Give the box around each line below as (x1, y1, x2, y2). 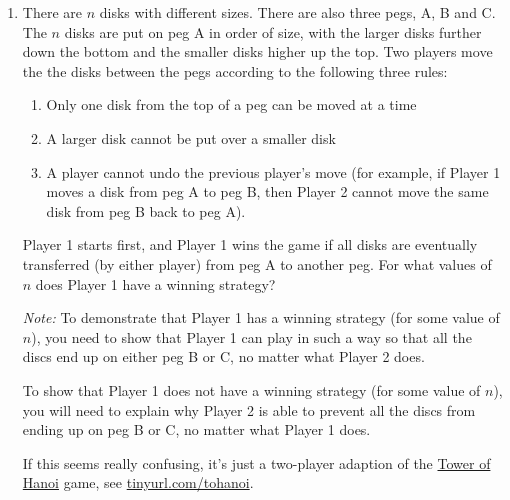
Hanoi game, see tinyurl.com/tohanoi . (22, 472, 254, 493)
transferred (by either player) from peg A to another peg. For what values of (22, 253, 492, 274)
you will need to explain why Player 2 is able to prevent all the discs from (22, 399, 476, 420)
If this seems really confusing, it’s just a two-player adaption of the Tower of (22, 452, 491, 473)
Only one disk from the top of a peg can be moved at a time (46, 94, 417, 115)
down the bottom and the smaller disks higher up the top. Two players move (22, 41, 493, 62)
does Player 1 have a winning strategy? (35, 273, 276, 294)
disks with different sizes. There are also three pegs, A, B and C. (99, 2, 496, 22)
